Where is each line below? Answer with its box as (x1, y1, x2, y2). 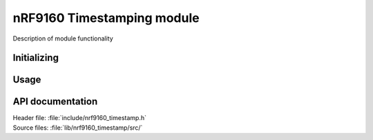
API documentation (12, 96, 98, 108)
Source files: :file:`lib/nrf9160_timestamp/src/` (12, 124, 143, 132)
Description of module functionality (12, 34, 113, 43)
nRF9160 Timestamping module (12, 10, 200, 25)
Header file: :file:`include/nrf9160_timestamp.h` (12, 114, 146, 122)
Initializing (12, 52, 59, 64)
